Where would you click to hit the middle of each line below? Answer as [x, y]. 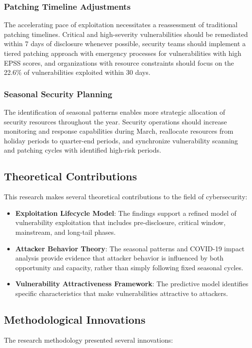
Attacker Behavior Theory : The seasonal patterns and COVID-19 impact [130, 248]
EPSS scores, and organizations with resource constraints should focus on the [119, 62]
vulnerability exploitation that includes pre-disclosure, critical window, [120, 222]
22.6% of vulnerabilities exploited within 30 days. [77, 72]
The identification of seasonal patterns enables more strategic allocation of [115, 112]
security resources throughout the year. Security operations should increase [116, 121]
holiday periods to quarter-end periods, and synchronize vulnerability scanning [121, 140]
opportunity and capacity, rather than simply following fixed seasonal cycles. [129, 267]
